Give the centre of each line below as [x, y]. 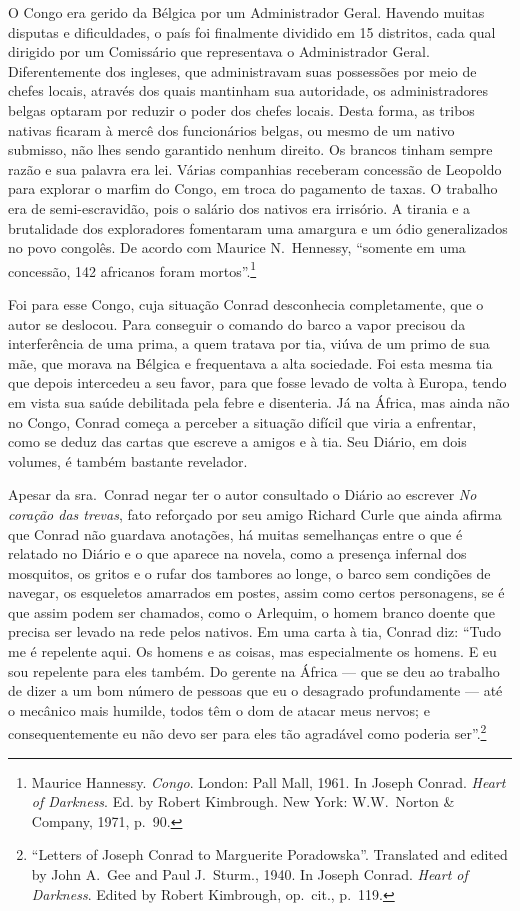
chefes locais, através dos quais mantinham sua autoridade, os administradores [248, 90]
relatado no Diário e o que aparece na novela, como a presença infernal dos [237, 553]
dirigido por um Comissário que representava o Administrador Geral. [219, 51]
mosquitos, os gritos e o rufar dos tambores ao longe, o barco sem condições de [249, 572]
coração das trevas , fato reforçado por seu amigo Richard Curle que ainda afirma [255, 513]
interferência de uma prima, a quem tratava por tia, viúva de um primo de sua [249, 343]
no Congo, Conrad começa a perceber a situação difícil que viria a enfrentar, [242, 421]
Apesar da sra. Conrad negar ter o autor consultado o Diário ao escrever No [242, 494]
